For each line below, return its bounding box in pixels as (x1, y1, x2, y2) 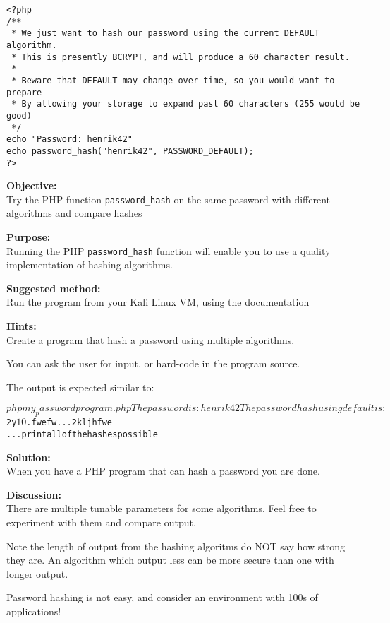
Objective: (6, 178, 57, 193)
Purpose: (6, 230, 51, 244)
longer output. (6, 566, 68, 581)
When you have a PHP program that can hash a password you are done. (6, 463, 320, 478)
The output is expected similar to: (6, 379, 154, 394)
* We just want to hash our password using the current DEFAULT (11, 28, 319, 39)
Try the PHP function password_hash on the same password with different (6, 191, 330, 206)
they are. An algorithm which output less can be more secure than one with (6, 552, 334, 567)
